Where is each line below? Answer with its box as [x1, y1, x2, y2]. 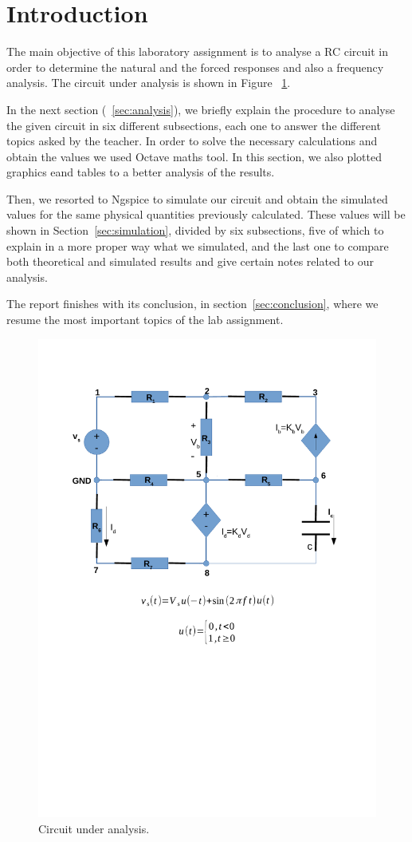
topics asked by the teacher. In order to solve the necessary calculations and [6, 132, 378, 149]
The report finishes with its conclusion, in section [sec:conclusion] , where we [6, 295, 379, 312]
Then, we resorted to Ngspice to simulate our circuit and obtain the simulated [6, 190, 388, 207]
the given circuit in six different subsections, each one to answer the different [6, 117, 381, 133]
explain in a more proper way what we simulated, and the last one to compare [6, 237, 389, 254]
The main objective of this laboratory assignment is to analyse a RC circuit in [6, 43, 389, 60]
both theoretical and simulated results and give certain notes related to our [6, 253, 374, 270]
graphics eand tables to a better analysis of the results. [6, 164, 275, 180]
